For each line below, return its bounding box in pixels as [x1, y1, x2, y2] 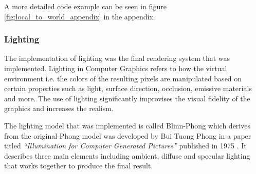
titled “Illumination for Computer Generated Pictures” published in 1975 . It [4, 140, 247, 151]
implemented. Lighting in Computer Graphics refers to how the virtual [4, 63, 227, 73]
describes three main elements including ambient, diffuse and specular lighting [4, 150, 250, 161]
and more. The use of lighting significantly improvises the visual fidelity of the [4, 93, 250, 103]
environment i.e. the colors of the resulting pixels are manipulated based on [4, 73, 242, 83]
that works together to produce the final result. [4, 160, 153, 171]
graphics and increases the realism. [4, 103, 114, 114]
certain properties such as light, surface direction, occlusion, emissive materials [4, 83, 252, 94]
